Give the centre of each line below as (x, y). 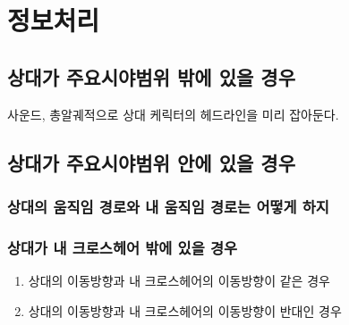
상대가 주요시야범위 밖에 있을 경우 (151, 76)
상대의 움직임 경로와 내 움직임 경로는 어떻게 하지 (168, 206)
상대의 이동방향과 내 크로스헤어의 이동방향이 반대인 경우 (185, 310)
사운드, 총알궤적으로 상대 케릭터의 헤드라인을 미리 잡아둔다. (173, 114)
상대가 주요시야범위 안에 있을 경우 (151, 162)
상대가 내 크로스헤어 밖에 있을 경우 (123, 247)
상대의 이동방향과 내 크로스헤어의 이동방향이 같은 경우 (179, 281)
